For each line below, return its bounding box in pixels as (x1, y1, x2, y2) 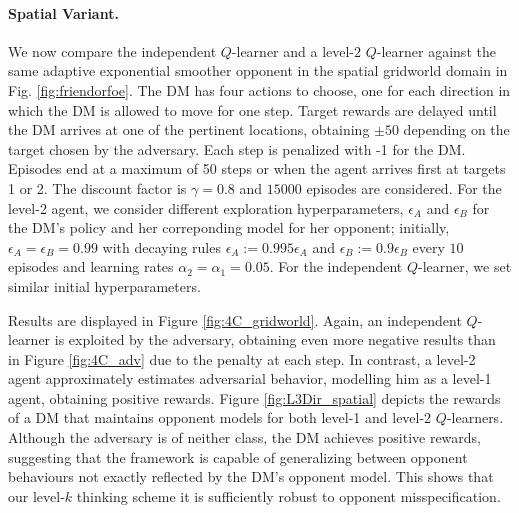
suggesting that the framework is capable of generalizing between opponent (8, 446, 468, 467)
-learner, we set (418, 256, 512, 277)
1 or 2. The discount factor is (8, 177, 187, 198)
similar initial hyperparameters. (8, 275, 201, 296)
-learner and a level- (231, 40, 355, 61)
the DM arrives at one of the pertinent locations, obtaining (8, 119, 370, 140)
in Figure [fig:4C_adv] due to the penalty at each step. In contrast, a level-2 (8, 348, 476, 369)
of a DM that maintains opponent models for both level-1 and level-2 (8, 407, 432, 428)
